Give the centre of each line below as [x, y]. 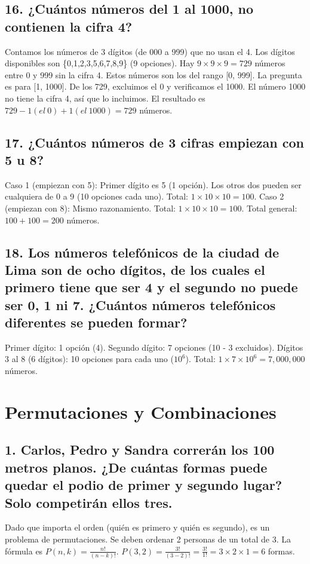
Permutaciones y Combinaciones [141, 411]
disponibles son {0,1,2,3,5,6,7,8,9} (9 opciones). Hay [100, 63]
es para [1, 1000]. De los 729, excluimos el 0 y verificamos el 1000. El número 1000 [155, 86]
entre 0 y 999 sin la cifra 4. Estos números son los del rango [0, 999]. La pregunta [154, 74]
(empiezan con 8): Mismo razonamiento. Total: [90, 208]
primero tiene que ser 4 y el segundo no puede [151, 287]
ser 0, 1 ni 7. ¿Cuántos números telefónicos [140, 304]
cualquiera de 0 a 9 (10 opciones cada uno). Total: [96, 196]
